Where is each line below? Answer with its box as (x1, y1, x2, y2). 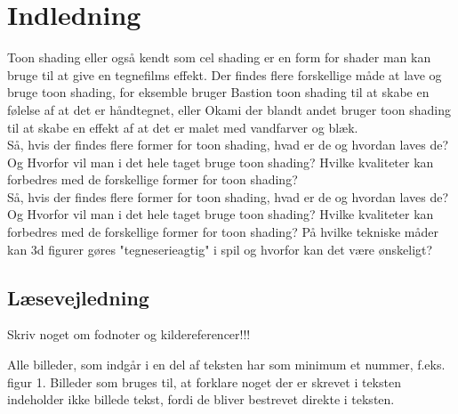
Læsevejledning (7, 283, 149, 311)
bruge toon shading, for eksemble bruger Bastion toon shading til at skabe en (7, 83, 430, 101)
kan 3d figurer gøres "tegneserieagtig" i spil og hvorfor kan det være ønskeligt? (7, 239, 433, 258)
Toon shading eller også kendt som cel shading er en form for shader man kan (7, 48, 431, 67)
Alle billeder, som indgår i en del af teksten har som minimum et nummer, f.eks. (7, 355, 446, 374)
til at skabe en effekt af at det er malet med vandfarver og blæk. (7, 118, 358, 136)
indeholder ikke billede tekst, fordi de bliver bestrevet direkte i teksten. (7, 390, 395, 409)
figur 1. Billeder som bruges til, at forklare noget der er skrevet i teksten (7, 372, 401, 391)
